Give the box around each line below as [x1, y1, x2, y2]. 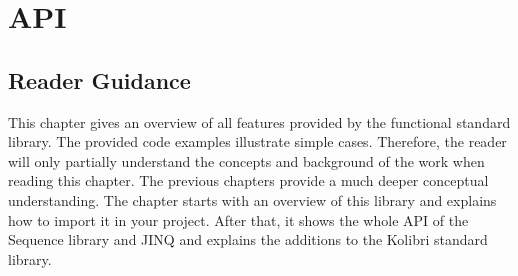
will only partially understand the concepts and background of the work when [8, 150, 485, 171]
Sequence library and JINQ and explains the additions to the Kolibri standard [8, 229, 488, 250]
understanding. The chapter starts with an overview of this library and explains [8, 189, 497, 210]
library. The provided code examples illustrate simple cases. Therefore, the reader [8, 131, 507, 152]
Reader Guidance [8, 64, 191, 95]
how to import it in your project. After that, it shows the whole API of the [8, 209, 469, 230]
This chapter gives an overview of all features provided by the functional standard [8, 111, 511, 132]
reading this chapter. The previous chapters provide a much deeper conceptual [8, 170, 489, 191]
